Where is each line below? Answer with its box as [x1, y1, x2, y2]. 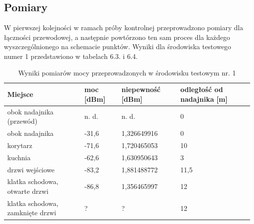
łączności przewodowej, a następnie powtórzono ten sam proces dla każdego [4, 32, 230, 42]
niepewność [121, 84, 161, 94]
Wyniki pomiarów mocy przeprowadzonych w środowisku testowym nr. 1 [18, 67, 236, 77]
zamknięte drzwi [7, 207, 56, 218]
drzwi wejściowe [7, 164, 55, 174]
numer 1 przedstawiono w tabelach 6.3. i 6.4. [4, 51, 138, 61]
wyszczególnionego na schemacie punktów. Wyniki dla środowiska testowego [4, 41, 232, 52]
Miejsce [7, 89, 33, 99]
